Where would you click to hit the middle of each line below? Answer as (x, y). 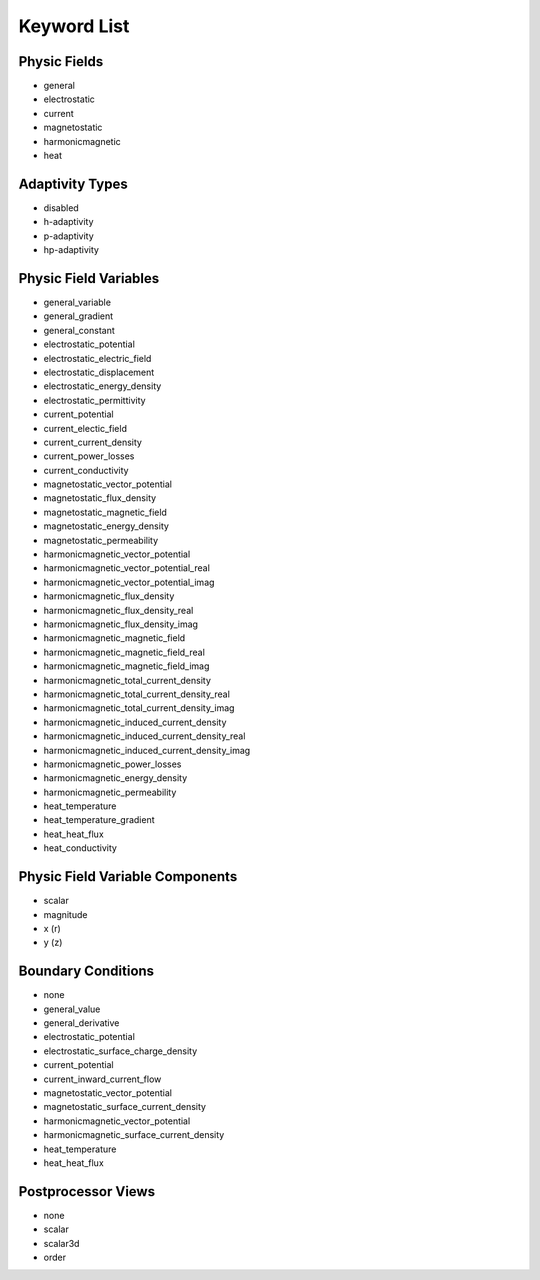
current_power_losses (89, 456)
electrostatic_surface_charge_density (120, 1051)
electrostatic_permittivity (94, 400)
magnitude (65, 914)
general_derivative (81, 1023)
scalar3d (61, 1243)
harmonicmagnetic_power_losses (112, 764)
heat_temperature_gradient (99, 820)
